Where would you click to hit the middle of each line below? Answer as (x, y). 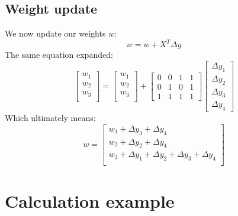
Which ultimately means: (50, 118)
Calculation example (90, 200)
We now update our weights (55, 33)
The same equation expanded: (59, 55)
